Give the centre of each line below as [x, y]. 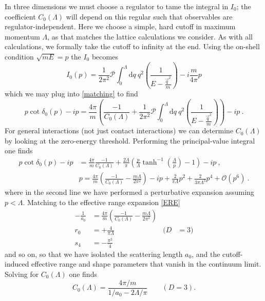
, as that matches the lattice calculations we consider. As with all [150, 36]
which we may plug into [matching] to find [71, 94]
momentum [22, 36]
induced [17, 264]
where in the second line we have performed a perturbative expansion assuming [129, 192]
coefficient [20, 16]
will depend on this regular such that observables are [149, 16]
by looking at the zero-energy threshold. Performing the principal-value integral [130, 140]
